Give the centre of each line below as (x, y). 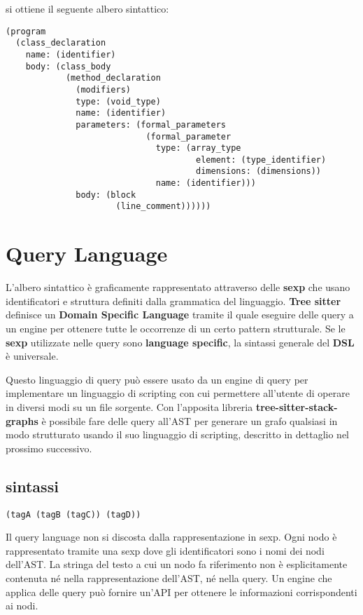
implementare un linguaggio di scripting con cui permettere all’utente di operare (178, 393)
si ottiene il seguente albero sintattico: (87, 8)
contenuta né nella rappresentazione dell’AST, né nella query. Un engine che (169, 577)
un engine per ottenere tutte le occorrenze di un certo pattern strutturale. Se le (176, 328)
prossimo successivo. (49, 448)
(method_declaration (113, 78)
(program (26, 31)
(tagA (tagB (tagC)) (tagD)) (73, 514)
